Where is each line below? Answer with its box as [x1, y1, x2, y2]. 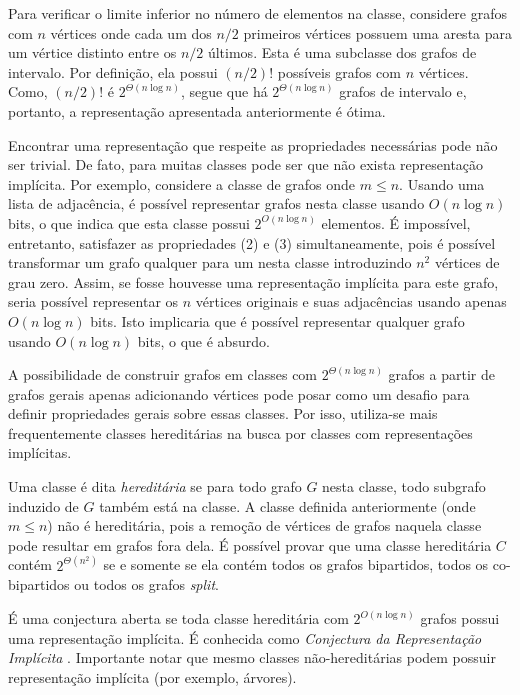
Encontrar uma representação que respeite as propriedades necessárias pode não [8, 134, 498, 155]
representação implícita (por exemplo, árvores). [8, 666, 297, 687]
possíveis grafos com [277, 61, 401, 82]
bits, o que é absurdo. [137, 330, 270, 351]
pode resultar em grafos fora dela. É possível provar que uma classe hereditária [8, 534, 492, 555]
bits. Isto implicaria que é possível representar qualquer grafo [90, 310, 465, 331]
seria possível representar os [8, 291, 179, 312]
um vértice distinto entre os [8, 42, 177, 63]
